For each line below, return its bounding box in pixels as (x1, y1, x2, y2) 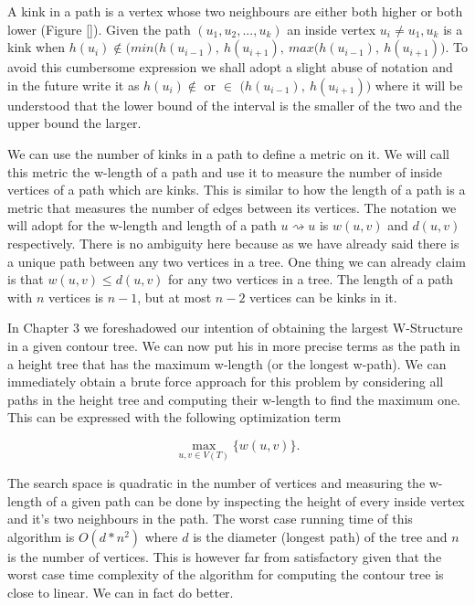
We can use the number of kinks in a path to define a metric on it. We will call (7, 143, 449, 163)
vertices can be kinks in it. (249, 287, 397, 306)
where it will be (375, 75, 463, 94)
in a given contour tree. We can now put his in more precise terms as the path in (7, 335, 460, 355)
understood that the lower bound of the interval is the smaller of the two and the (7, 95, 462, 114)
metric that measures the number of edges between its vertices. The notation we (7, 197, 457, 217)
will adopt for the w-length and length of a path (7, 216, 277, 235)
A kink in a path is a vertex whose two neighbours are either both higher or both (7, 2, 463, 20)
